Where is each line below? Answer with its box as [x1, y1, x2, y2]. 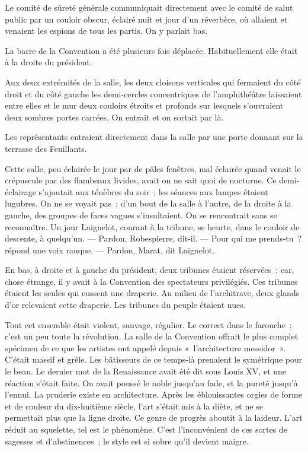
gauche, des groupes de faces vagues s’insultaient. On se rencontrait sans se [5, 208, 277, 221]
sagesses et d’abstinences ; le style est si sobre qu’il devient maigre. [5, 434, 249, 447]
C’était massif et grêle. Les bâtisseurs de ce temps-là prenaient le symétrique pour [5, 353, 303, 366]
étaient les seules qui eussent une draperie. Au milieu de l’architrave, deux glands [5, 287, 300, 299]
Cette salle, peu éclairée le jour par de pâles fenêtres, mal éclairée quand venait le [5, 162, 301, 174]
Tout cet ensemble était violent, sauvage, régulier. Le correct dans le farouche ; [5, 318, 292, 331]
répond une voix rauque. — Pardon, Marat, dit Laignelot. [5, 243, 215, 256]
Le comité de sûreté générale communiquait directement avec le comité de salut [5, 1, 293, 13]
